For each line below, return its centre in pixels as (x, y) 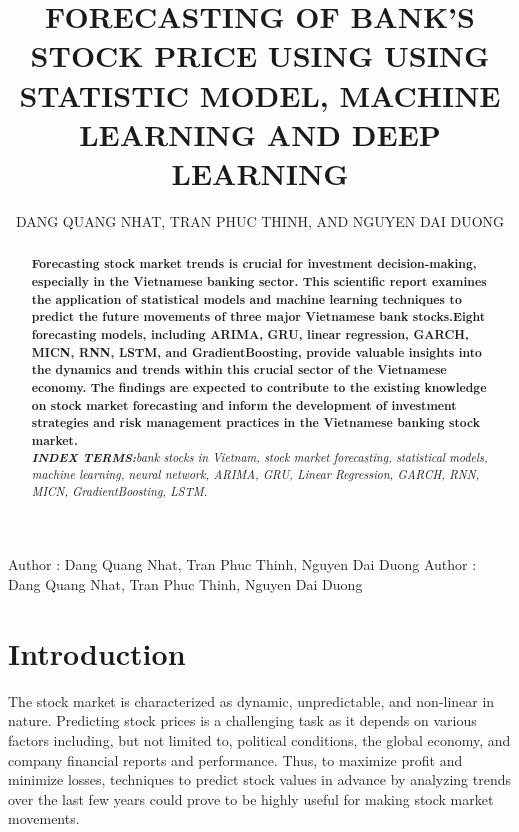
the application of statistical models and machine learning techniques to (246, 299)
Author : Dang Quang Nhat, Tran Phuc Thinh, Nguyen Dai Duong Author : (242, 564)
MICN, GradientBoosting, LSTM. (119, 490)
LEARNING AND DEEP (260, 133)
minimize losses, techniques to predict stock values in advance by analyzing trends (260, 779)
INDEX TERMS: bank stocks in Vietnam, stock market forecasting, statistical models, (259, 457)
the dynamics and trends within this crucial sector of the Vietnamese (239, 370)
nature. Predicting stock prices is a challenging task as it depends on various (242, 720)
